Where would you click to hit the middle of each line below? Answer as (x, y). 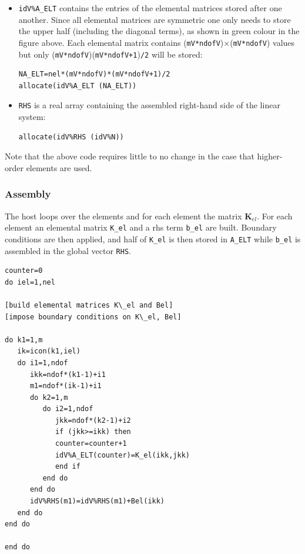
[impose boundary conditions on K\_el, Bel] (93, 317)
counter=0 (24, 271)
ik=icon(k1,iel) (49, 351)
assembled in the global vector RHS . (68, 250)
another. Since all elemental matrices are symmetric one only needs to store (155, 19)
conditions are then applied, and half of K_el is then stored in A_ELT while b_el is (153, 238)
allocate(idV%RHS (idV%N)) (71, 137)
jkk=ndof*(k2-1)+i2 (93, 420)
